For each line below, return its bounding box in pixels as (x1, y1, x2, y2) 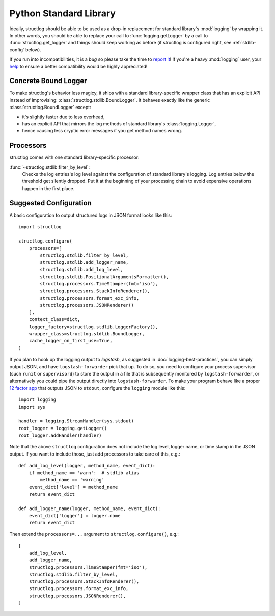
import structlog (18, 224, 62, 230)
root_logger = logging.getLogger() (18, 425, 107, 431)
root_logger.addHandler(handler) (18, 433, 102, 438)
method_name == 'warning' (40, 477, 104, 483)
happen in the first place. (22, 185, 75, 191)
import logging (18, 397, 57, 403)
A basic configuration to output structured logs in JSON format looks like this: (9, 212, 173, 218)
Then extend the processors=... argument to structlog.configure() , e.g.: (9, 531, 179, 537)
